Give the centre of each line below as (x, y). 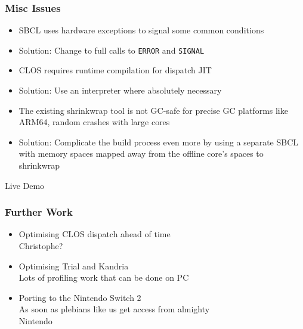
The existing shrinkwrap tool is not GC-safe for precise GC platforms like (153, 110)
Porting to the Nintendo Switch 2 (80, 297)
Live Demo (25, 185)
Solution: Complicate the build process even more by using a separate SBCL (159, 142)
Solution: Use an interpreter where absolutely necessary (120, 90)
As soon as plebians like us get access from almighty (114, 309)
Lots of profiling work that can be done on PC (104, 277)
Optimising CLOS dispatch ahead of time (95, 234)
